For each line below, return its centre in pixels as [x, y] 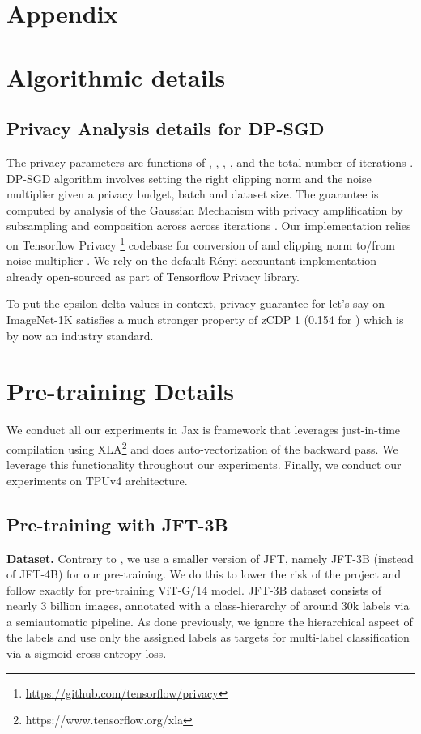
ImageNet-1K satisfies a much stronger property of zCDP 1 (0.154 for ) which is [205, 319]
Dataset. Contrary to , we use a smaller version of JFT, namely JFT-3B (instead [210, 558]
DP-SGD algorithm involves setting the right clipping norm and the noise [189, 178]
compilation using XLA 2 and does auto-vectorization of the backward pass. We [202, 447]
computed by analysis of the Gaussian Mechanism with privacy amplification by [205, 209]
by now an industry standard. [80, 335]
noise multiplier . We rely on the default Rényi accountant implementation [191, 260]
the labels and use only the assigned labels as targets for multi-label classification [208, 637]
